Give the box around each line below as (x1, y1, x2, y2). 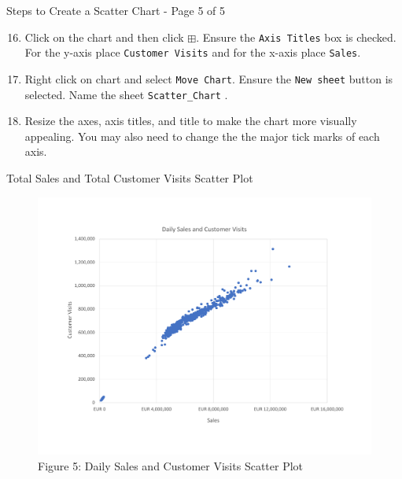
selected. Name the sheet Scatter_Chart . (24, 86, 228, 102)
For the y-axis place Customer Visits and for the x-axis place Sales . (24, 44, 361, 61)
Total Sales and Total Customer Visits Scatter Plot (6, 170, 253, 186)
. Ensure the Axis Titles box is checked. (196, 28, 396, 45)
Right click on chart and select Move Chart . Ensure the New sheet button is (24, 70, 393, 87)
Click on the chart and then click (24, 28, 184, 45)
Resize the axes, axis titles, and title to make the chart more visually (24, 112, 357, 129)
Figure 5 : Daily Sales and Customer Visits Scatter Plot (38, 457, 304, 473)
